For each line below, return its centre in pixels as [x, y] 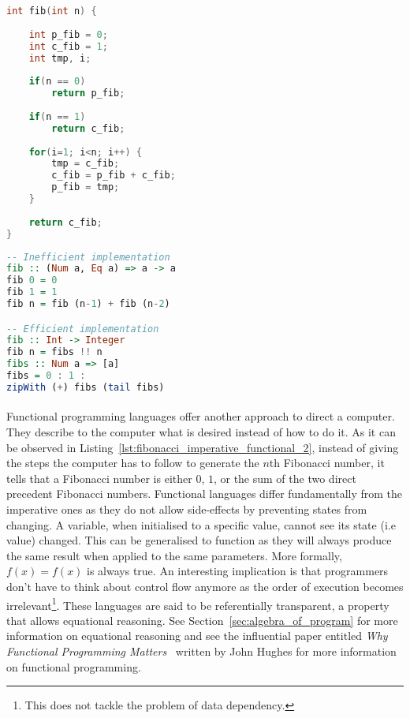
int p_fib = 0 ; [68, 34]
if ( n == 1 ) [57, 116]
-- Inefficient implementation [88, 257]
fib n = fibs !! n [54, 352]
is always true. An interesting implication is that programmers [238, 571]
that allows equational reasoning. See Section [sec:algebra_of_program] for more [202, 620]
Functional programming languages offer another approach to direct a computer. [201, 416]
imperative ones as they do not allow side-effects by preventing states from [187, 509]
